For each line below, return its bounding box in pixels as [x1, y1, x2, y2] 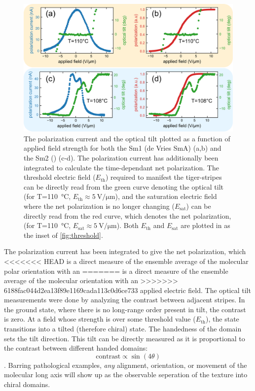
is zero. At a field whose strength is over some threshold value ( [4, 314, 196, 324]
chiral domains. [4, 379, 50, 390]
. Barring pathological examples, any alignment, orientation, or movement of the [4, 359, 247, 370]
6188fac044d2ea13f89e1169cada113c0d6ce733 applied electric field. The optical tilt [4, 285, 251, 295]
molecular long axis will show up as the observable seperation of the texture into [4, 369, 248, 380]
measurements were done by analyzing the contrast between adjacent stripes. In [4, 294, 245, 305]
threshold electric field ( [24, 172, 96, 182]
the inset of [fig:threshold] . [24, 229, 103, 240]
